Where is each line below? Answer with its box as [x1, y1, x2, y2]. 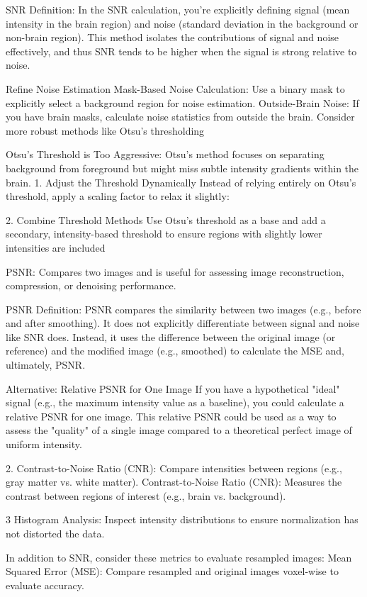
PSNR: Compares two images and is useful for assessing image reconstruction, [6, 264, 344, 279]
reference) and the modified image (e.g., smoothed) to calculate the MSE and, [6, 343, 344, 358]
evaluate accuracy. [6, 577, 84, 592]
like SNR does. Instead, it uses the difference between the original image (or [6, 329, 336, 344]
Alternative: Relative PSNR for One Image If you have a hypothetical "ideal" [6, 381, 340, 396]
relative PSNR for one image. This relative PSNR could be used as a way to [6, 408, 337, 423]
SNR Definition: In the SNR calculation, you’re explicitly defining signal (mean [6, 2, 350, 16]
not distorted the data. [6, 526, 105, 540]
